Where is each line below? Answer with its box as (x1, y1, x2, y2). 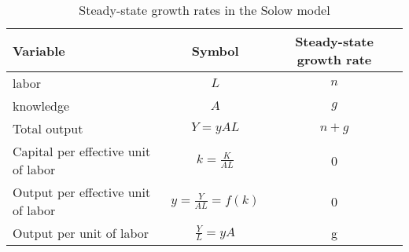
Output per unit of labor (13, 224, 149, 242)
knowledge (13, 97, 70, 115)
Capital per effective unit (13, 142, 151, 160)
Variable (13, 41, 65, 60)
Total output (13, 119, 83, 137)
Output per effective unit (13, 183, 151, 201)
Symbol (191, 41, 239, 60)
